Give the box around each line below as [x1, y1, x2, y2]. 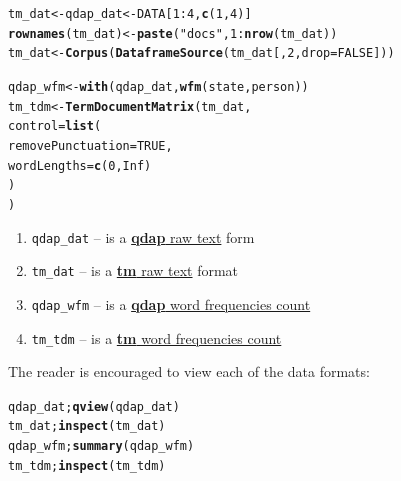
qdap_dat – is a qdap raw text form [31, 226, 255, 247]
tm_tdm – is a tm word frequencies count [31, 327, 282, 348]
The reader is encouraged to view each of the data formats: [8, 361, 370, 382]
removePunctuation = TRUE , [8, 138, 173, 153]
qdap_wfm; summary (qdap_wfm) [8, 439, 195, 454]
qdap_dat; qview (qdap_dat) [8, 399, 180, 414]
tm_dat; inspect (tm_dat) [8, 419, 166, 434]
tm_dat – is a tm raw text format [31, 260, 239, 281]
